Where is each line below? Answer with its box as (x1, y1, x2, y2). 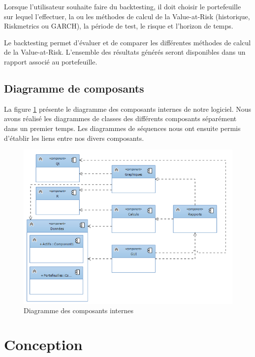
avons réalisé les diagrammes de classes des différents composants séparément (4, 113, 237, 124)
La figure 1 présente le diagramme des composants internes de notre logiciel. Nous (4, 103, 252, 114)
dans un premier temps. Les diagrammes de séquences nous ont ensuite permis (4, 123, 241, 133)
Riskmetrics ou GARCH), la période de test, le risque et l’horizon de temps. (4, 21, 233, 31)
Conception (4, 334, 83, 355)
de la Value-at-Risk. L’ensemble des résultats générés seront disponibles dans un (4, 47, 246, 57)
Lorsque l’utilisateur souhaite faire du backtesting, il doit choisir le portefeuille (4, 1, 241, 11)
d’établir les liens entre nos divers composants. (4, 132, 144, 143)
